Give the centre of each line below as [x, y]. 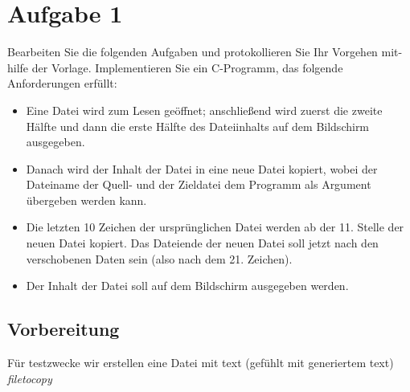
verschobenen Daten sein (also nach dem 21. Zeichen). [159, 258]
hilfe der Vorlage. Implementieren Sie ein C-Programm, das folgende [175, 67]
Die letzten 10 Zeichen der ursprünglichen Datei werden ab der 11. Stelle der [215, 227]
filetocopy [30, 378]
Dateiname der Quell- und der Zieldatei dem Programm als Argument [199, 184]
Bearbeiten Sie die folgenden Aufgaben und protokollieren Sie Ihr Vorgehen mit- [205, 52]
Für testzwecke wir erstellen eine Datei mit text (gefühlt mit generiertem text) [201, 363]
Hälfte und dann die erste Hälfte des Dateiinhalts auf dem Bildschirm [198, 126]
